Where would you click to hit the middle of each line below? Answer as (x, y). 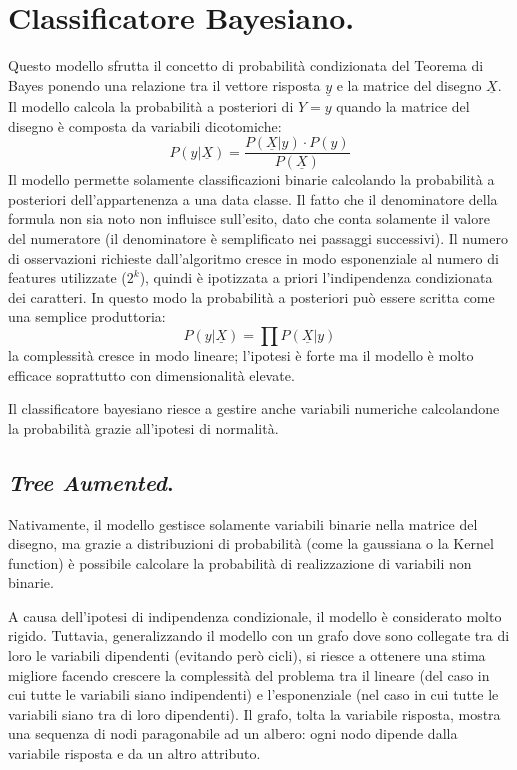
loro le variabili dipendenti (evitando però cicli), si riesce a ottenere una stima (247, 655)
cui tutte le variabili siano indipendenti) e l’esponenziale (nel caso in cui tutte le (253, 694)
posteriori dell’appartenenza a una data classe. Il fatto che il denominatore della (253, 198)
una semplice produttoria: (87, 316)
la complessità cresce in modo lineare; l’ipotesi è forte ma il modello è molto (241, 354)
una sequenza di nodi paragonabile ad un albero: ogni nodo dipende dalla (233, 733)
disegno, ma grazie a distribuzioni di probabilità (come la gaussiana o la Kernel (251, 543)
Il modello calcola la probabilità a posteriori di (151, 105)
